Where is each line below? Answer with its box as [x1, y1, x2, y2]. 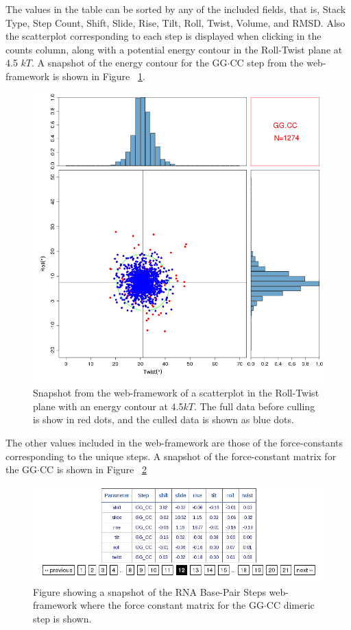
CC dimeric [266, 598, 315, 612]
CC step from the [230, 55, 304, 70]
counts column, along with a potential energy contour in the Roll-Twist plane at [5, 42, 343, 56]
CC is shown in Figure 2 [40, 462, 147, 477]
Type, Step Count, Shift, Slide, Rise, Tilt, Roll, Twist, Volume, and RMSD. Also [5, 15, 346, 29]
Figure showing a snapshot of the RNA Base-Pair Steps [33, 584, 266, 598]
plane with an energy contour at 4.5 [33, 399, 184, 413]
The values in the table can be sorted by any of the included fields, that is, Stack [5, 2, 346, 16]
